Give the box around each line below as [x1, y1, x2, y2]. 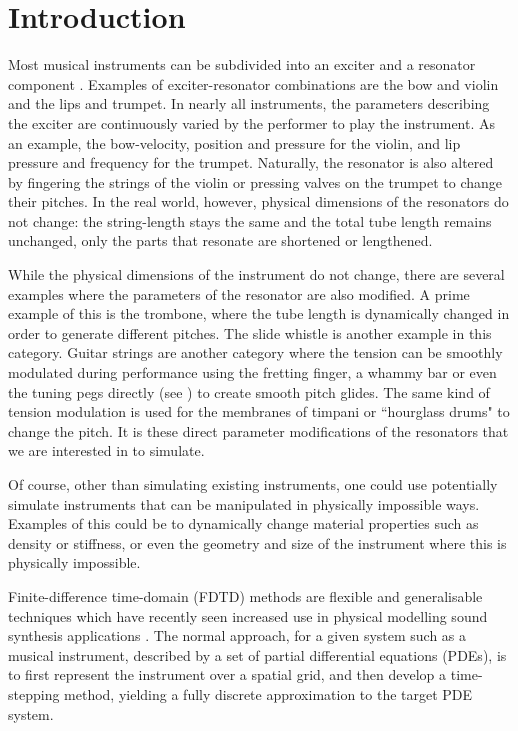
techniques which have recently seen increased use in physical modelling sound [8, 605, 488, 626]
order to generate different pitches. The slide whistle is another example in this [8, 322, 492, 343]
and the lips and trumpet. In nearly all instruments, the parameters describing [8, 93, 490, 114]
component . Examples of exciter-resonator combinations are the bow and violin [8, 73, 499, 94]
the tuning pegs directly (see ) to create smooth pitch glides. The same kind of [8, 381, 490, 402]
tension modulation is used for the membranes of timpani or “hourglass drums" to [8, 401, 510, 422]
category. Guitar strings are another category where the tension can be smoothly [8, 342, 503, 363]
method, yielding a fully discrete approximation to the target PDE [64, 683, 473, 704]
